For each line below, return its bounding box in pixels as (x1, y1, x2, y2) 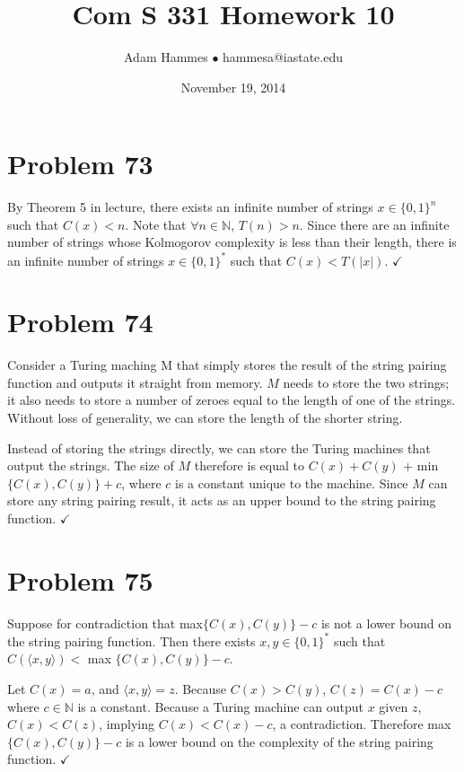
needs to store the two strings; (283, 373, 450, 391)
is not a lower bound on (320, 613, 452, 632)
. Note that (125, 215, 187, 233)
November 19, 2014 (180, 77, 286, 96)
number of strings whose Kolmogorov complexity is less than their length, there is (7, 232, 457, 251)
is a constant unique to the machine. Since (175, 473, 408, 492)
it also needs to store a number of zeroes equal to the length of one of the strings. (7, 390, 456, 409)
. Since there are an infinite (299, 215, 450, 233)
